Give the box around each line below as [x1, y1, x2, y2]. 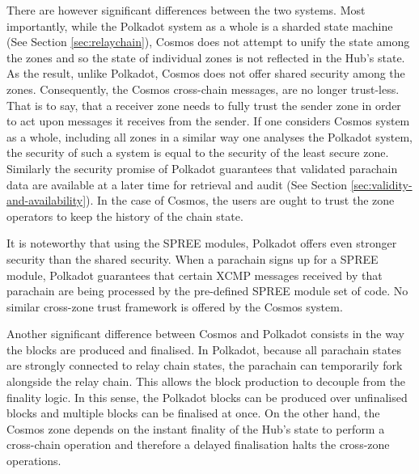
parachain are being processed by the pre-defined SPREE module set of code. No [6, 282, 408, 299]
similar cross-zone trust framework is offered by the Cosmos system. [6, 298, 343, 315]
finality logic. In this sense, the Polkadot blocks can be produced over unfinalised [6, 388, 408, 405]
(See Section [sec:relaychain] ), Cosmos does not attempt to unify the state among [6, 33, 410, 50]
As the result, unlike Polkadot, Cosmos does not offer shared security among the [6, 65, 405, 82]
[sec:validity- [350, 176, 413, 193]
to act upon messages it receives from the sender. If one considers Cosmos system [6, 112, 410, 129]
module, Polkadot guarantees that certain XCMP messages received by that [6, 266, 383, 283]
